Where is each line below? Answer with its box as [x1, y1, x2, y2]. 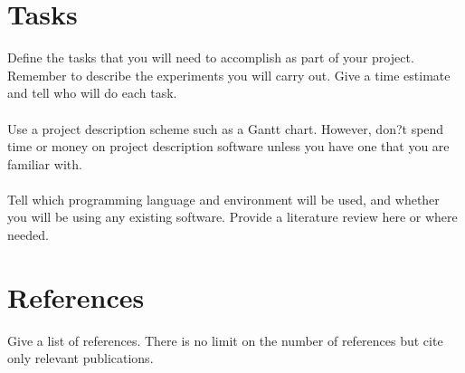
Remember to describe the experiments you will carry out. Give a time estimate [7, 65, 451, 84]
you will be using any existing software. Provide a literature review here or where [7, 207, 458, 226]
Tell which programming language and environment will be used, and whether [7, 189, 440, 208]
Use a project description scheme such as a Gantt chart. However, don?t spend [7, 119, 444, 138]
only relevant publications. [7, 349, 154, 368]
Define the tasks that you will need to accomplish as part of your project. [7, 48, 414, 67]
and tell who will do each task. [7, 83, 177, 102]
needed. [7, 225, 49, 244]
